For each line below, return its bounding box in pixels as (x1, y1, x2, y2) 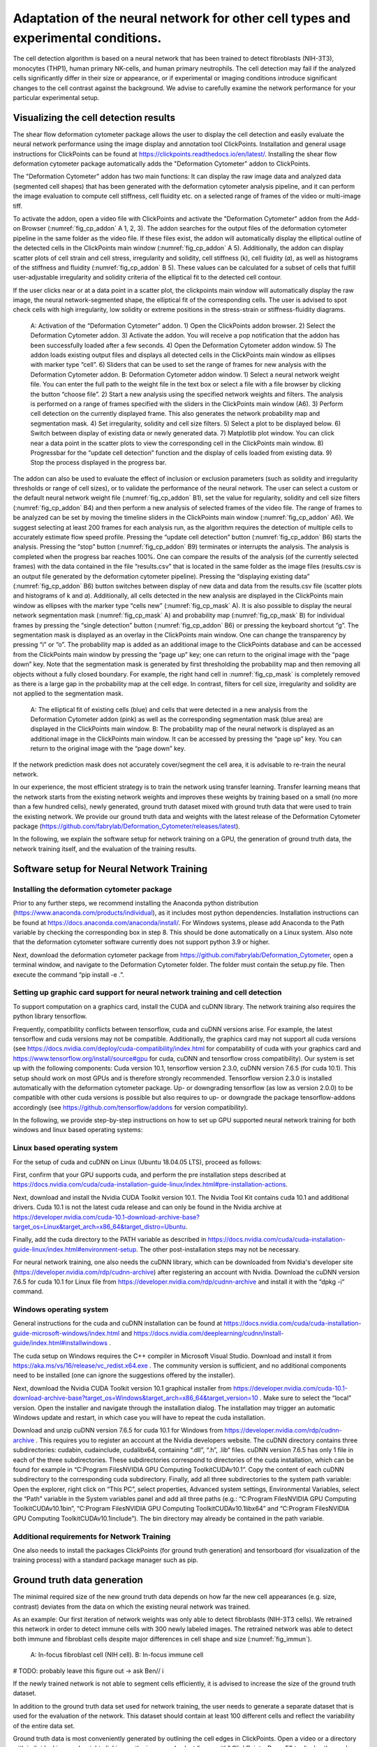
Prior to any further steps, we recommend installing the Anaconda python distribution (13, 899, 258, 907)
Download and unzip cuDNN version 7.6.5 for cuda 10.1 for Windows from (13, 1426, 223, 1435)
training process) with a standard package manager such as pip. (13, 1556, 198, 1565)
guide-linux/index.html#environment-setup (13, 1245, 137, 1254)
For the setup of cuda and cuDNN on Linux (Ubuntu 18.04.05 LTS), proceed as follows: (13, 1157, 262, 1166)
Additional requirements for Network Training (13, 1531, 171, 1541)
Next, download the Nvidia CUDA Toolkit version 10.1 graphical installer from (13, 1384, 232, 1392)
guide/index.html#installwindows (13, 1339, 108, 1347)
